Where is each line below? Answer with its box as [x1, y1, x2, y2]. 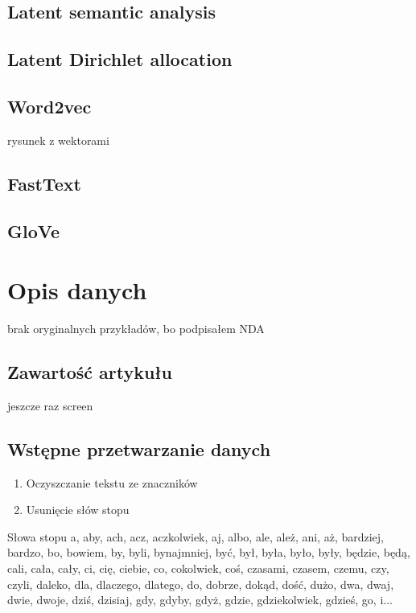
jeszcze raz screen [7, 397, 93, 413]
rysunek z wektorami [7, 131, 109, 148]
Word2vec [7, 93, 92, 118]
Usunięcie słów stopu [26, 501, 130, 518]
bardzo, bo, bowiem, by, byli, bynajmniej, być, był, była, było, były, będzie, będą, [7, 544, 410, 561]
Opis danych [7, 274, 147, 306]
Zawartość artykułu [7, 360, 172, 385]
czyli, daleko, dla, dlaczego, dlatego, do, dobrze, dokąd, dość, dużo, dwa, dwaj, [7, 575, 394, 592]
